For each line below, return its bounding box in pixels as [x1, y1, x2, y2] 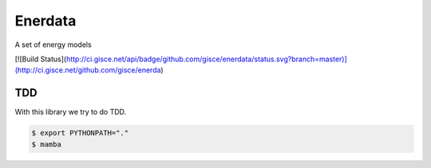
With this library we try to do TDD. [14, 107, 127, 117]
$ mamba [31, 139, 61, 149]
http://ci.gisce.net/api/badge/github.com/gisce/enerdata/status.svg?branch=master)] [65, 54, 347, 64]
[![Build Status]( [14, 54, 67, 64]
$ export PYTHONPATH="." [31, 128, 129, 138]
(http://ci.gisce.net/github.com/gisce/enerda [14, 65, 161, 75]
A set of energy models [14, 40, 92, 49]
